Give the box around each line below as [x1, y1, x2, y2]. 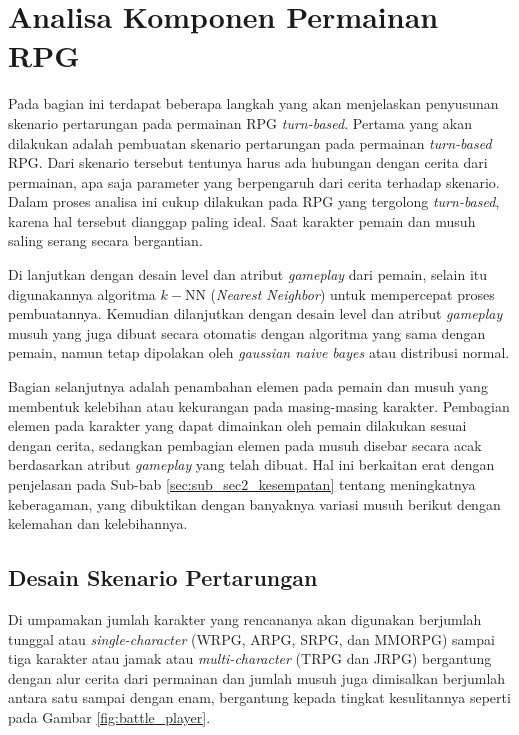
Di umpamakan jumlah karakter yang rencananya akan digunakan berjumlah [8, 608, 482, 629]
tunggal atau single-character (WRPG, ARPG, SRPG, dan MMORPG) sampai [8, 628, 495, 649]
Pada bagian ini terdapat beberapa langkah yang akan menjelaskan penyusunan [8, 93, 499, 114]
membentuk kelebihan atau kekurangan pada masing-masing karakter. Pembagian [8, 395, 510, 416]
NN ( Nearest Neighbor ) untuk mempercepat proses [184, 283, 495, 304]
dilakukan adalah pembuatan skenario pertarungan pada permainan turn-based [8, 132, 492, 153]
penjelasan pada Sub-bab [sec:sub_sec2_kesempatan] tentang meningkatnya [8, 474, 476, 494]
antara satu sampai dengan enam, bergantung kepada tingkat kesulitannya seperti [8, 687, 511, 708]
